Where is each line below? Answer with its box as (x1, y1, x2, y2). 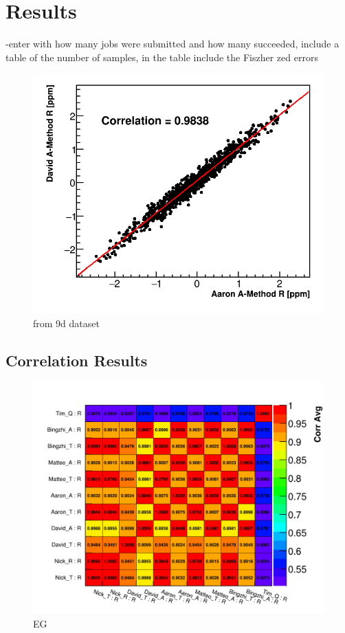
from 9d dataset (33, 315, 100, 330)
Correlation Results (5, 349, 148, 370)
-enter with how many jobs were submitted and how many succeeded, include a (5, 36, 340, 51)
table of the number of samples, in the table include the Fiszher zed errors (5, 49, 318, 64)
